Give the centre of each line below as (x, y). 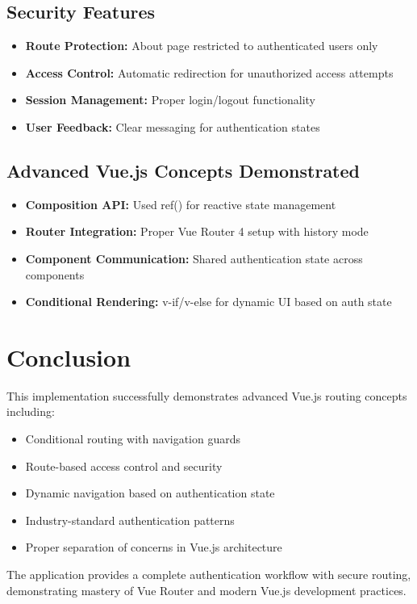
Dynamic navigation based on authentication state (150, 493)
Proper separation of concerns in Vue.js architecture (154, 547)
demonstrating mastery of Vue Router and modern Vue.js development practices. (206, 590)
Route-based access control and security (124, 466)
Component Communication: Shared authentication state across (194, 258)
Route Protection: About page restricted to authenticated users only (202, 46)
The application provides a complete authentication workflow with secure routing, (209, 575)
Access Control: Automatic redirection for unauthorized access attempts (209, 72)
